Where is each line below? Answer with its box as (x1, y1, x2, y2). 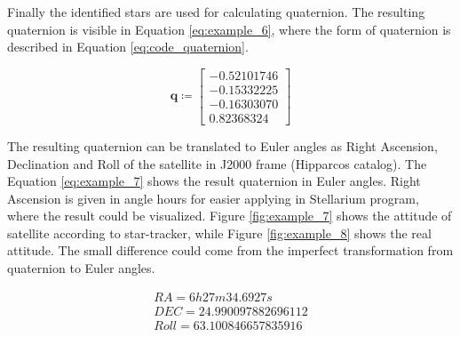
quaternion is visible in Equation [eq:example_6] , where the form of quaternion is (7, 20, 451, 38)
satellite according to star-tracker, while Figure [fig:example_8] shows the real (7, 223, 432, 242)
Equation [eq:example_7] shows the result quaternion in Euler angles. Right (7, 172, 421, 190)
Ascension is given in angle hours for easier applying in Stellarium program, (7, 189, 419, 207)
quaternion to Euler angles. (7, 259, 155, 277)
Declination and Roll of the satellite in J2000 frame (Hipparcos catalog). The (7, 154, 427, 173)
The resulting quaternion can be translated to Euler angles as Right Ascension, (7, 136, 438, 155)
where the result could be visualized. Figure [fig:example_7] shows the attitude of (7, 206, 452, 225)
